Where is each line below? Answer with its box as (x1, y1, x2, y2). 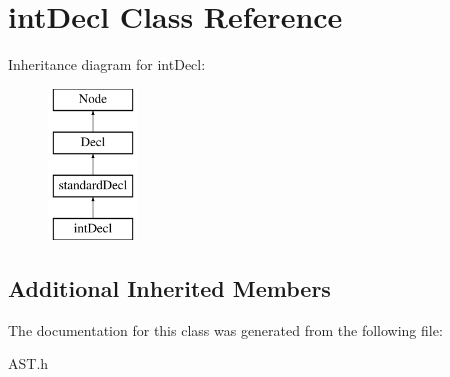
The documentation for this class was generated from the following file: (8, 319, 443, 340)
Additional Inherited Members (8, 272, 331, 303)
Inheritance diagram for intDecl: (8, 54, 206, 75)
